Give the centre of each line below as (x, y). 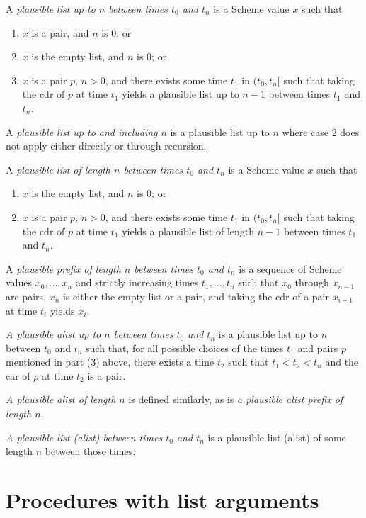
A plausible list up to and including (82, 131)
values (19, 282)
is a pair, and (60, 32)
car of (18, 375)
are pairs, (26, 296)
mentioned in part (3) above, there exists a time (110, 362)
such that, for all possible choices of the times (185, 348)
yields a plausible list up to (181, 94)
